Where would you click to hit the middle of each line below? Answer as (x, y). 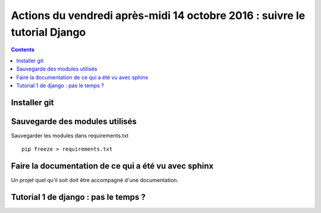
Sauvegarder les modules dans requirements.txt (70, 135)
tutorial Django (48, 32)
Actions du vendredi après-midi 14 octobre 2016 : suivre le (158, 15)
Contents (23, 50)
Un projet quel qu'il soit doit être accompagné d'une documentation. (95, 180)
